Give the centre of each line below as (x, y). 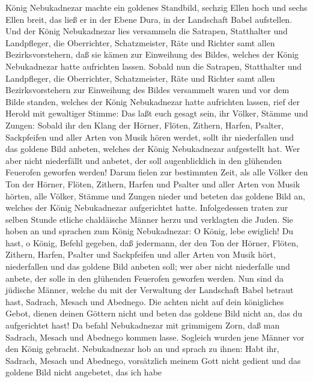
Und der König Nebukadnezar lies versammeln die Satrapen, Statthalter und (147, 31)
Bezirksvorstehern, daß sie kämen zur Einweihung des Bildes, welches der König (152, 54)
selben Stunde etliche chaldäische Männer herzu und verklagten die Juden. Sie (149, 219)
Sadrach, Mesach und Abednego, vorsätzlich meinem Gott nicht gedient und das (153, 360)
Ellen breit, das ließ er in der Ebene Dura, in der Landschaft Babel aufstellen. (149, 19)
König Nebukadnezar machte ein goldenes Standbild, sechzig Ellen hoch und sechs (156, 7)
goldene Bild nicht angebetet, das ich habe (84, 372)
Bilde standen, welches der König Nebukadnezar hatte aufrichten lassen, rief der (153, 101)
